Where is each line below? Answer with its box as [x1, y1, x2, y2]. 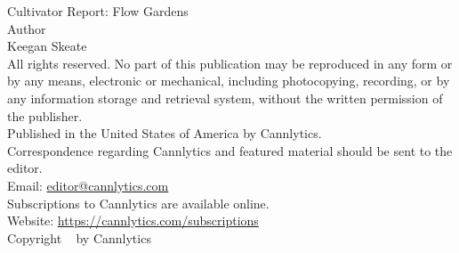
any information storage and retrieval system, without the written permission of [7, 88, 443, 107]
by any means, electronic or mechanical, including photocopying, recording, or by [7, 71, 450, 90]
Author [7, 19, 46, 37]
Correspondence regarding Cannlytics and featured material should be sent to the [7, 141, 453, 159]
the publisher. [7, 106, 83, 125]
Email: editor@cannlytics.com [7, 175, 169, 194]
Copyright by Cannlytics [7, 228, 151, 247]
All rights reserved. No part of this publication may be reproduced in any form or [7, 53, 453, 72]
